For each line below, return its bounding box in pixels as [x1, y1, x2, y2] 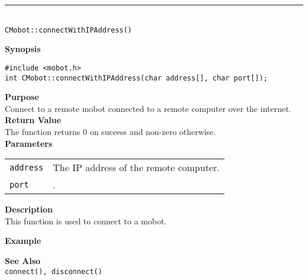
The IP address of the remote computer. [53, 160, 220, 175]
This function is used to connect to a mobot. [5, 214, 167, 227]
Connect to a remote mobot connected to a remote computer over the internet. [5, 102, 291, 114]
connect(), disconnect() [5, 267, 102, 276]
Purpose [5, 91, 39, 103]
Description [5, 203, 53, 215]
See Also [5, 254, 41, 266]
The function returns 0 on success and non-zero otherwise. [5, 125, 216, 137]
